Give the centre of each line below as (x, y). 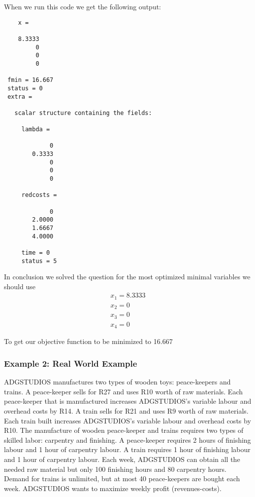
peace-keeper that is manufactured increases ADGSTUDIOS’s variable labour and (128, 401)
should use (20, 286)
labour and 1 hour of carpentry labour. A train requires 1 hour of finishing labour (127, 449)
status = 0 (25, 88)
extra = (20, 96)
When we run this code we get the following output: (83, 6)
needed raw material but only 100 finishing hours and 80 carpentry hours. (115, 469)
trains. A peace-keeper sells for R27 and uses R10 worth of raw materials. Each (124, 391)
